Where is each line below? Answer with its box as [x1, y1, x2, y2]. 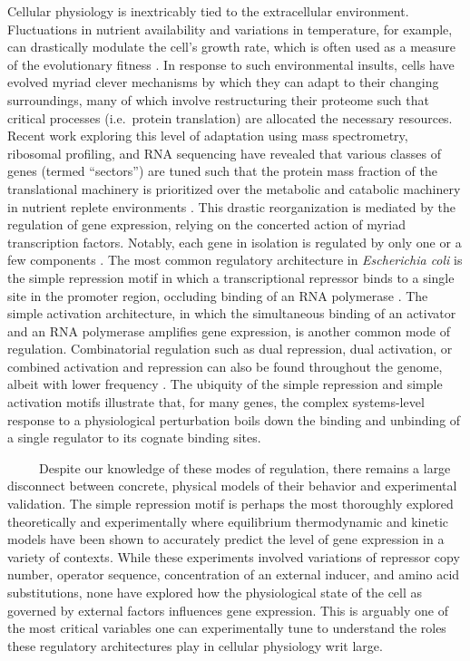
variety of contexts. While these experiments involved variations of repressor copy [7, 547, 460, 566]
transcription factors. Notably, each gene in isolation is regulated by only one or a [7, 232, 462, 251]
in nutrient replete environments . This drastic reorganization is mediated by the [7, 197, 456, 216]
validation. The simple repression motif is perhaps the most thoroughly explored [7, 494, 454, 513]
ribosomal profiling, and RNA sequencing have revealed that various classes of [7, 143, 441, 162]
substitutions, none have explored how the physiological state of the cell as [7, 583, 423, 601]
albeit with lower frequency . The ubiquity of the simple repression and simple [7, 374, 443, 394]
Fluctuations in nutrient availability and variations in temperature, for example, [7, 19, 453, 38]
